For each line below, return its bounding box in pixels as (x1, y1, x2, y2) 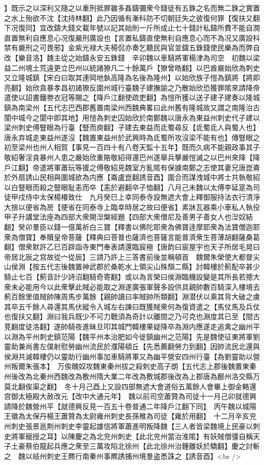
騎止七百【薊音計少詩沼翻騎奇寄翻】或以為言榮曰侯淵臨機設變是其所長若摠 (4, 271, 253, 282)
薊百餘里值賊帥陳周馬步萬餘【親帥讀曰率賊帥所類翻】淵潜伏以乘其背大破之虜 (4, 291, 260, 302)
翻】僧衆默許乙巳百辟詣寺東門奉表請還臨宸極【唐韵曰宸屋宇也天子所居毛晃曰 (4, 241, 260, 252)
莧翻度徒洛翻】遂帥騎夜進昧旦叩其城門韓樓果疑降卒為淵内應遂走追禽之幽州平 (4, 321, 260, 331)
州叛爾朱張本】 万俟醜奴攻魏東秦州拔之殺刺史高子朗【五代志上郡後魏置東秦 (4, 361, 256, 371)
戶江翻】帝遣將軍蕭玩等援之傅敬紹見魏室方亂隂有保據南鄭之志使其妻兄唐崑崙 (4, 162, 260, 172)
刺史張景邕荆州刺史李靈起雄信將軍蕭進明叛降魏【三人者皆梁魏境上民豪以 (11, 420, 253, 431)
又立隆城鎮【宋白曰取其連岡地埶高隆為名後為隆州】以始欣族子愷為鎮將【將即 (4, 72, 260, 83)
